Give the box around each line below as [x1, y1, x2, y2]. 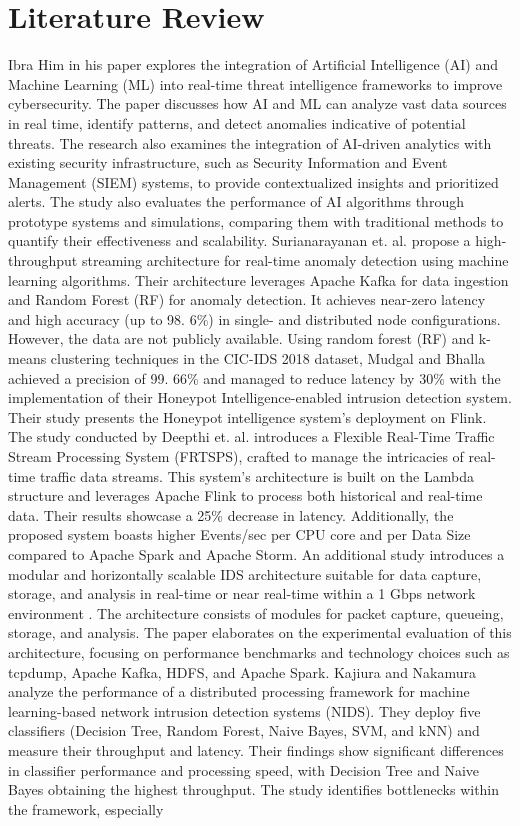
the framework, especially [8, 798, 164, 819]
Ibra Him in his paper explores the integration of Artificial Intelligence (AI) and [8, 54, 498, 75]
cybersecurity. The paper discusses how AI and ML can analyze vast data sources [8, 93, 507, 114]
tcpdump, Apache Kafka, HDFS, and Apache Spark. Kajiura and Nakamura [8, 661, 477, 682]
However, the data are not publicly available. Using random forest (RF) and [8, 328, 475, 349]
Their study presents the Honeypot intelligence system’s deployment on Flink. [8, 406, 487, 427]
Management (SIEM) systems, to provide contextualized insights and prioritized [8, 171, 499, 192]
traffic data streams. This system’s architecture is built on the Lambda [39, 465, 474, 486]
